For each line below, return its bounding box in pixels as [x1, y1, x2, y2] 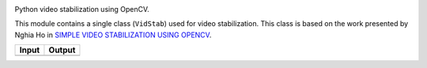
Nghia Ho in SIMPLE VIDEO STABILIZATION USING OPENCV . [14, 30, 212, 40]
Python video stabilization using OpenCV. [14, 5, 149, 13]
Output [48, 44, 76, 55]
